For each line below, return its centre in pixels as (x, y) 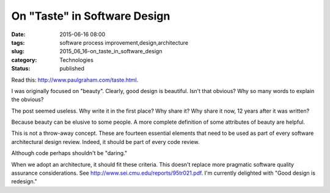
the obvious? (28, 100)
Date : (18, 34)
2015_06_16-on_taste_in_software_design (111, 51)
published (72, 69)
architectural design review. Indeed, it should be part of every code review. (105, 142)
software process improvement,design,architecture (124, 42)
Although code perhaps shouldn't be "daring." (69, 153)
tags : (18, 42)
